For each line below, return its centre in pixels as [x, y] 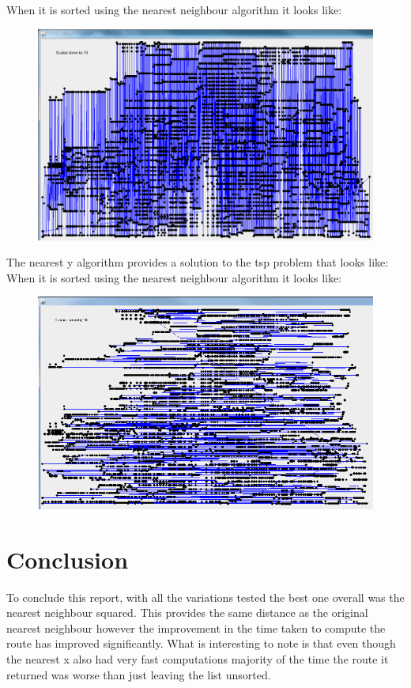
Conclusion [68, 559]
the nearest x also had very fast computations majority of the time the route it [198, 658]
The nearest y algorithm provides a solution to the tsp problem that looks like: [198, 262]
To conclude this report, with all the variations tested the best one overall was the [205, 597]
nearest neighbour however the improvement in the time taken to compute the [196, 628]
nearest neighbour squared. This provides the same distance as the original [187, 612]
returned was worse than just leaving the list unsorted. [139, 674]
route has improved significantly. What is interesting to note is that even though [201, 643]
